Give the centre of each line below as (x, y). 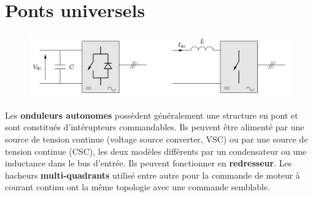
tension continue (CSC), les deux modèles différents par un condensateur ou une (156, 151)
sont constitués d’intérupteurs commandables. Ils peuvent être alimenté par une (155, 127)
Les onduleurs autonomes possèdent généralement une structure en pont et (152, 115)
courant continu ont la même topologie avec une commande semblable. (138, 187)
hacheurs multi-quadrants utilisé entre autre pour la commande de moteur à (153, 175)
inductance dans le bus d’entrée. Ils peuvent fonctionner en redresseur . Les (149, 163)
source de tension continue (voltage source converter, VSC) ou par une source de (156, 139)
